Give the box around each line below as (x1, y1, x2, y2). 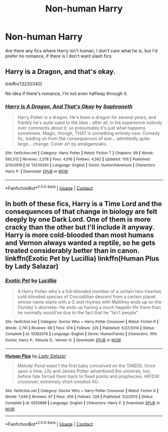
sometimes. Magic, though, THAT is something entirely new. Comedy (17, 130, 160, 136)
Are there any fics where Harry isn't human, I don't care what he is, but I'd (5, 47, 158, 53)
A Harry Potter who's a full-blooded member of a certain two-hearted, (17, 288, 162, 294)
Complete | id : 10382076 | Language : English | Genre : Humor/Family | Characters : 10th (5, 331, 157, 336)
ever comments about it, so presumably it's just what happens (17, 125, 146, 131)
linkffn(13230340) (5, 80, 42, 86)
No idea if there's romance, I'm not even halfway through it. (5, 90, 128, 96)
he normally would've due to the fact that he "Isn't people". (17, 309, 139, 315)
